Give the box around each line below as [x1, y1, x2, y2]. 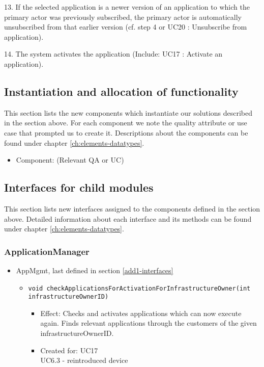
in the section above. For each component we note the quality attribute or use [4, 117, 247, 128]
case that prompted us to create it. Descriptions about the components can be [4, 127, 248, 138]
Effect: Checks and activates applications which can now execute [40, 307, 242, 318]
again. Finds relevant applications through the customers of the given [40, 318, 257, 328]
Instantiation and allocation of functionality [4, 83, 239, 99]
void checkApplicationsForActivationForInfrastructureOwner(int [28, 284, 251, 292]
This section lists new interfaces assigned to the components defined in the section [4, 203, 260, 214]
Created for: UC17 [40, 345, 98, 355]
